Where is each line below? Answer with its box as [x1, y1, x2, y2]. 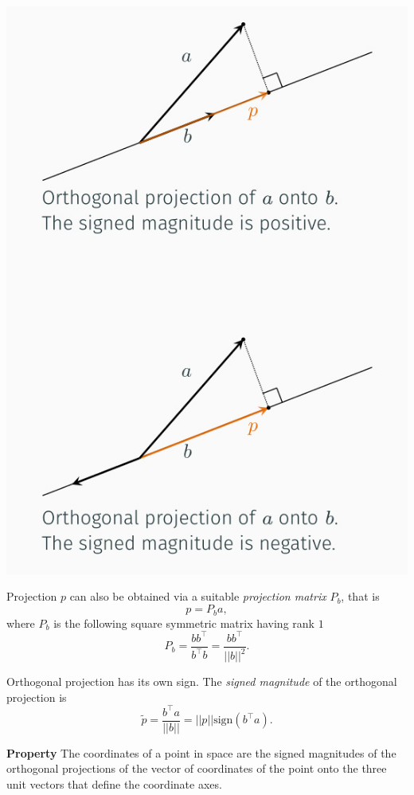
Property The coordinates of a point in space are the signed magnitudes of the [6, 744, 396, 761]
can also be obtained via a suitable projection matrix [69, 588, 326, 605]
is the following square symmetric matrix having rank [53, 614, 314, 631]
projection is [6, 688, 67, 705]
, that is [341, 588, 380, 605]
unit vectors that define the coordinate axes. [6, 775, 222, 792]
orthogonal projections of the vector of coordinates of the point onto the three [6, 760, 387, 777]
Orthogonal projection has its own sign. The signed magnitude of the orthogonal [6, 673, 397, 689]
